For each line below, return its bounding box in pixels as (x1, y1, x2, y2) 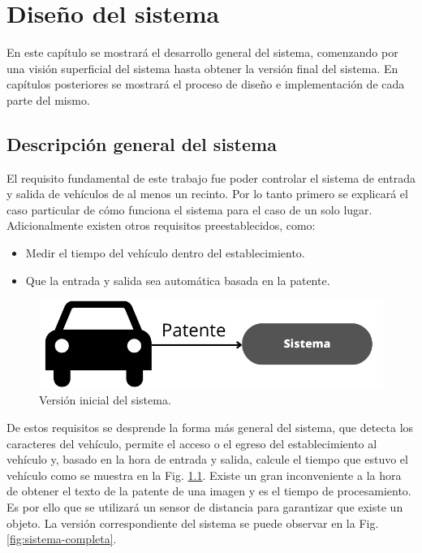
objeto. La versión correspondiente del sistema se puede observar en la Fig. (6, 514, 379, 531)
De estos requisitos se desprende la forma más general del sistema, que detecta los (6, 419, 414, 436)
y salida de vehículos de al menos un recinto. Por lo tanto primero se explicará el (6, 185, 408, 202)
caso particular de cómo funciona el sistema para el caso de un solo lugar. (6, 201, 372, 218)
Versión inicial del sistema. (39, 391, 171, 408)
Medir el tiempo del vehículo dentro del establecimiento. (25, 244, 305, 261)
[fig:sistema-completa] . (6, 530, 117, 547)
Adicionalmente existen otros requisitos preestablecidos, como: (6, 217, 316, 234)
